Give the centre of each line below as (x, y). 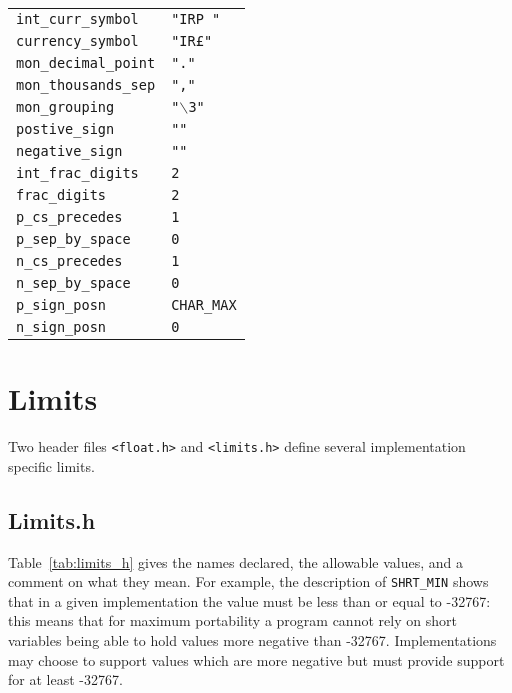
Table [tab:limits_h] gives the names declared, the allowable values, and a (235, 561)
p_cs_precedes (69, 217)
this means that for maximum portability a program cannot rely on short (232, 620)
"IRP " (196, 19)
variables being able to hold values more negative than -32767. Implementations (252, 640)
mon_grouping (65, 107)
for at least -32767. (65, 679)
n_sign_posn (61, 327)
